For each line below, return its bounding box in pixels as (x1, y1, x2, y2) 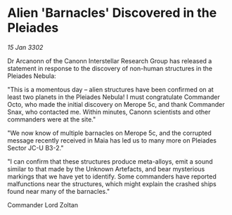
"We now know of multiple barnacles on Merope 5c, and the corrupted (7, 129, 212, 137)
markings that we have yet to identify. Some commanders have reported (7, 172, 217, 181)
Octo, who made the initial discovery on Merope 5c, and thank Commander (7, 100, 225, 108)
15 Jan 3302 (7, 43, 44, 51)
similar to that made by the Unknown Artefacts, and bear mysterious (7, 164, 205, 173)
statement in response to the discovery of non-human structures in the (7, 64, 213, 72)
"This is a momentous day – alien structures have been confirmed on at (7, 85, 214, 93)
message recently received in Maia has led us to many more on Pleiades (7, 136, 217, 145)
